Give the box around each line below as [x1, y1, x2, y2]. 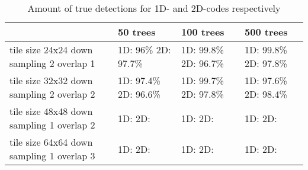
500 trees [245, 25, 288, 39]
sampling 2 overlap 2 [9, 87, 95, 101]
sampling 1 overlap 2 [9, 118, 95, 131]
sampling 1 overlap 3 [9, 149, 95, 162]
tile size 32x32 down [9, 73, 93, 87]
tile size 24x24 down [9, 43, 93, 56]
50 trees [118, 25, 156, 39]
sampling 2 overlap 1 [9, 56, 95, 70]
